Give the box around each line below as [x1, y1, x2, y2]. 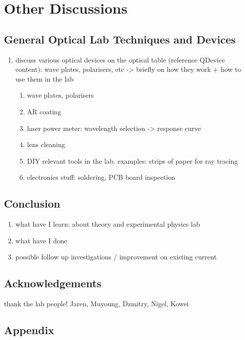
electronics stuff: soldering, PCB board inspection [27, 172, 175, 182]
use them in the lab [15, 73, 74, 84]
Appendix [4, 322, 55, 338]
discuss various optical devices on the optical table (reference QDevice [15, 54, 225, 64]
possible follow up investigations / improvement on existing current [15, 252, 217, 262]
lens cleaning [27, 139, 65, 149]
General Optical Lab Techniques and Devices [4, 31, 236, 46]
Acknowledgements [4, 276, 102, 291]
